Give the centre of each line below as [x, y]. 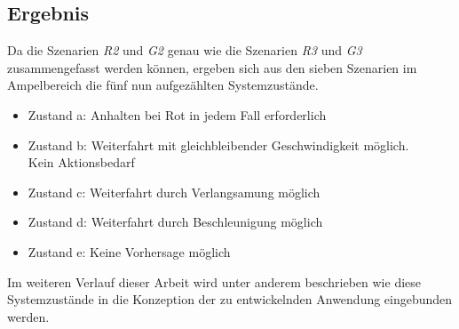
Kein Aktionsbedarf [81, 162]
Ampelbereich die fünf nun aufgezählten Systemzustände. [163, 85]
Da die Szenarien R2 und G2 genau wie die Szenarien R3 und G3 [185, 50]
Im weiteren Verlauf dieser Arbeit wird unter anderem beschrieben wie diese [214, 281]
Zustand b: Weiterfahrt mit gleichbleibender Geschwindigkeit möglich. [218, 144]
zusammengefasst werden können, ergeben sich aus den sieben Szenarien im [212, 67]
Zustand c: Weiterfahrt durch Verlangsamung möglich [174, 192]
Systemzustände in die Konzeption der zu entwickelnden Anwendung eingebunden [230, 299]
